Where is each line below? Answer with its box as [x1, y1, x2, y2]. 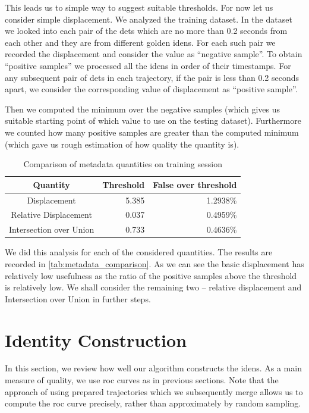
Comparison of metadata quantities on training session [23, 158, 222, 170]
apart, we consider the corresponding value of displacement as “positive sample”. [5, 83, 298, 95]
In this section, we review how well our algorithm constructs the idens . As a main [5, 362, 302, 374]
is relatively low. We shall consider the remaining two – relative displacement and [5, 281, 302, 293]
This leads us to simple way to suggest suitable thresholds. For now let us [5, 1, 273, 13]
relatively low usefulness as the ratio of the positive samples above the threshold [5, 269, 297, 281]
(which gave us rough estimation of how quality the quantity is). [5, 137, 239, 150]
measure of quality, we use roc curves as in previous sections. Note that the [5, 374, 279, 386]
